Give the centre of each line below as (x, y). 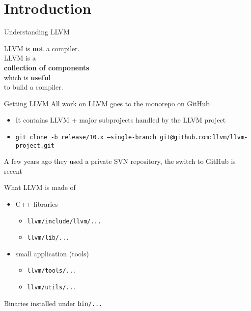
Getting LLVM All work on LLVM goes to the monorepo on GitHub (107, 103)
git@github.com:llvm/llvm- (204, 137)
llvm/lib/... (48, 238)
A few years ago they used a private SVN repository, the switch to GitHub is (120, 161)
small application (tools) (52, 253)
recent (13, 171)
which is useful (28, 77)
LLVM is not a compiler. (42, 48)
